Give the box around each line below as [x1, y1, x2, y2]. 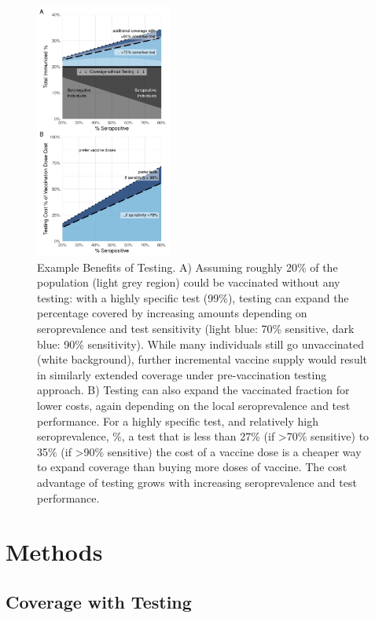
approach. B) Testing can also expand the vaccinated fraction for [37, 382, 350, 398]
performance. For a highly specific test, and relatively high [37, 412, 318, 429]
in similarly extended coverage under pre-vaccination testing [37, 366, 327, 382]
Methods [6, 536, 103, 568]
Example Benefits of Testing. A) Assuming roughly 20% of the [37, 258, 338, 275]
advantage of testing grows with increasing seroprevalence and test [37, 474, 357, 490]
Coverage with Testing [6, 589, 192, 613]
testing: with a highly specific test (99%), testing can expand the [37, 289, 349, 305]
